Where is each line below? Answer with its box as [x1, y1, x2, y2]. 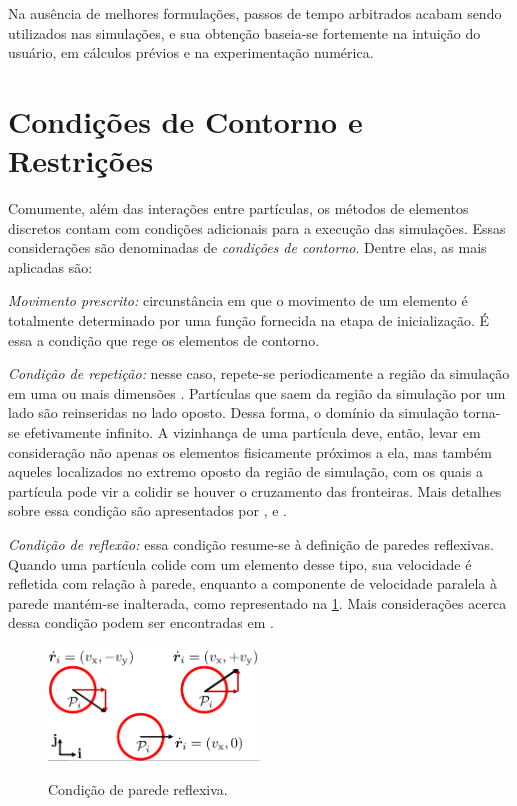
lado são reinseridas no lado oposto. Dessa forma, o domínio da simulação [8, 402, 459, 423]
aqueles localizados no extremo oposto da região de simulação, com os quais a [8, 461, 483, 482]
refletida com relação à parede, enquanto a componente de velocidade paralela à [8, 573, 497, 594]
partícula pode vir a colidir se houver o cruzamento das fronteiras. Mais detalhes [8, 480, 502, 501]
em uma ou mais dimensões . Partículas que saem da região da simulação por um [8, 382, 506, 403]
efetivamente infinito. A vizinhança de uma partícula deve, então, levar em [24, 422, 481, 443]
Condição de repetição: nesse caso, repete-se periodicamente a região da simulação [8, 363, 510, 384]
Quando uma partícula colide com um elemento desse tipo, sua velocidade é [8, 553, 472, 574]
